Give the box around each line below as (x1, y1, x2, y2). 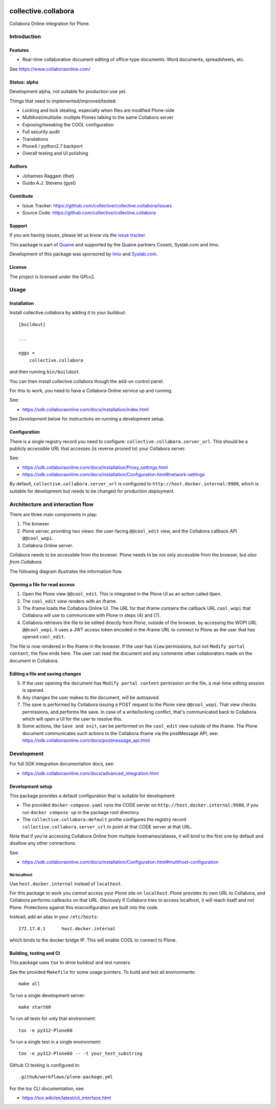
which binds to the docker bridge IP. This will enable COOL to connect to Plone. (9, 937, 177, 943)
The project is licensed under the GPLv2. (9, 273, 96, 280)
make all (18, 981, 40, 987)
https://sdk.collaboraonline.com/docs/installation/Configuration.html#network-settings (22, 472, 205, 478)
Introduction (9, 33, 41, 40)
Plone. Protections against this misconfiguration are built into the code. (9, 904, 159, 910)
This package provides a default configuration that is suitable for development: (9, 793, 176, 799)
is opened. (22, 687, 44, 693)
